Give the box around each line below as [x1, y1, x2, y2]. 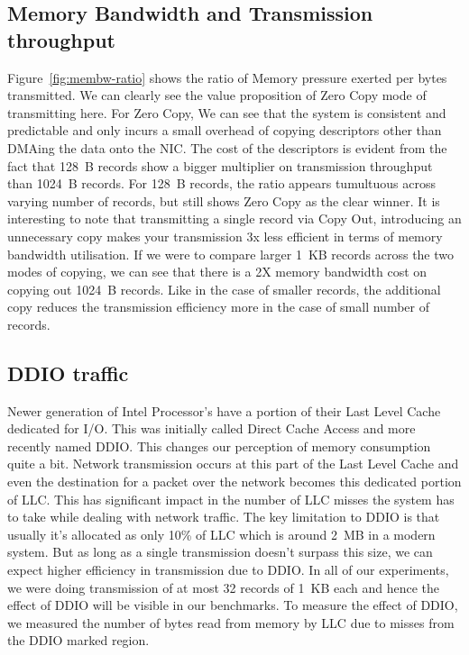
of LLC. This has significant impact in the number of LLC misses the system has [7, 489, 455, 508]
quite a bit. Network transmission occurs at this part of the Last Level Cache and [7, 454, 459, 473]
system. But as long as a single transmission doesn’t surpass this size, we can [7, 542, 433, 561]
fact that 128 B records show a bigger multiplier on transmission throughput [7, 156, 433, 175]
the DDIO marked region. [7, 631, 150, 650]
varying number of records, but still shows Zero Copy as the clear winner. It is [7, 191, 440, 210]
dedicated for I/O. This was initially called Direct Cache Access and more [7, 419, 416, 438]
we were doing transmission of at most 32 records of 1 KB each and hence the [7, 578, 439, 596]
